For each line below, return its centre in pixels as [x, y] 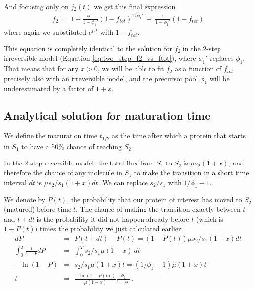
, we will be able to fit [131, 68]
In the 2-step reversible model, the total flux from [79, 163]
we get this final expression [135, 6]
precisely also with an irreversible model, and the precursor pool [101, 78]
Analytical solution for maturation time [107, 115]
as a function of [198, 68]
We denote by [25, 199]
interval [15, 182]
